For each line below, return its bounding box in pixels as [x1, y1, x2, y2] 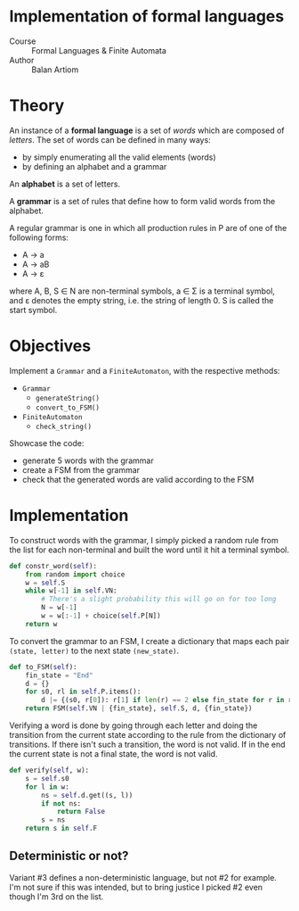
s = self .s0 [25, 774, 69, 783]
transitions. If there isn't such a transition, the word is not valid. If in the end [9, 739, 287, 750]
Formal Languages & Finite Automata [31, 45, 167, 55]
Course [9, 36, 36, 46]
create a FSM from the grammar [21, 464, 141, 475]
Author [9, 54, 35, 65]
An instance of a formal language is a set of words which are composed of [9, 125, 285, 136]
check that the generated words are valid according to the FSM [21, 474, 255, 484]
